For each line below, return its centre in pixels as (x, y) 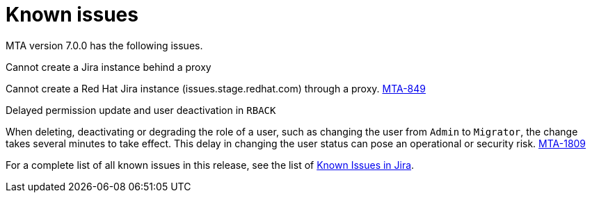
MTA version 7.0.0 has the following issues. (104, 45)
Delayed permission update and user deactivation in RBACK (141, 110)
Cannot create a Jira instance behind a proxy (109, 67)
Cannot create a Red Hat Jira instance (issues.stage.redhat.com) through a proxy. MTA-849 (216, 88)
